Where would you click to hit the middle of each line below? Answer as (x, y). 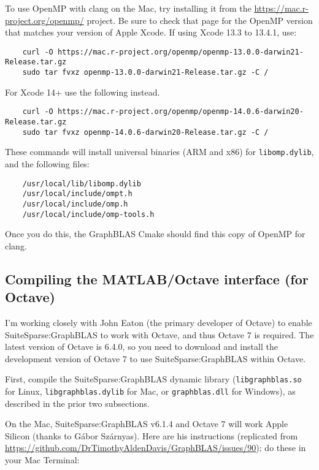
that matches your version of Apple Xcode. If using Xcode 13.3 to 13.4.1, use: (151, 32)
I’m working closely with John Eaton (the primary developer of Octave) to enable (159, 322)
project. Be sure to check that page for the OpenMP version (200, 20)
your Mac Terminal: (42, 460)
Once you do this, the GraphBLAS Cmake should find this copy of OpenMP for (155, 234)
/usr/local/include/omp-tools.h (88, 214)
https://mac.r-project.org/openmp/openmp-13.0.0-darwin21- (180, 52)
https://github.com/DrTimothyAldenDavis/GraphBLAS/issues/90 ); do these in (156, 448)
